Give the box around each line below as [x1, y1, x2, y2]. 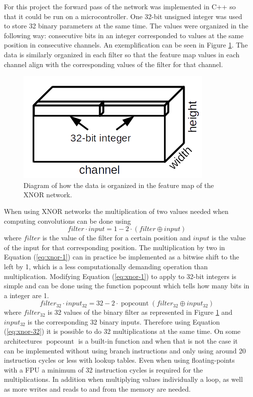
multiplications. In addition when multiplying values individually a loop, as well [4, 374, 243, 384]
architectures [4, 336, 42, 346]
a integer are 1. [4, 290, 49, 300]
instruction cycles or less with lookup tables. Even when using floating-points [4, 355, 235, 365]
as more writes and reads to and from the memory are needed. [4, 384, 191, 394]
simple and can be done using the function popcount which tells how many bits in [4, 280, 250, 291]
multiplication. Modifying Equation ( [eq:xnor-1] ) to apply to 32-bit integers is [4, 271, 236, 281]
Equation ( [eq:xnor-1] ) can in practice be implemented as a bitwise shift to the [4, 252, 239, 262]
